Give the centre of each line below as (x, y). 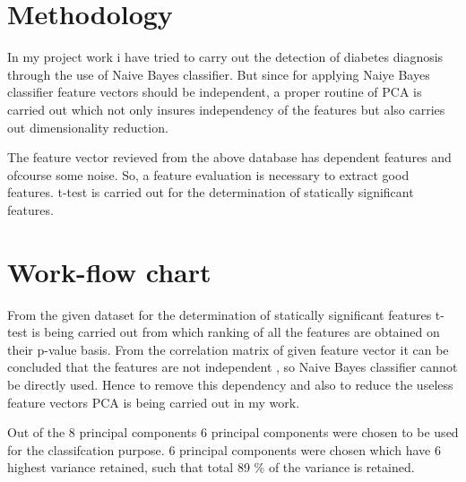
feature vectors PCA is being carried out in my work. (154, 402)
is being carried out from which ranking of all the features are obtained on (236, 332)
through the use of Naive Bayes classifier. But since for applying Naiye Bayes (219, 74)
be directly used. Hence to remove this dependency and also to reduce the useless (230, 384)
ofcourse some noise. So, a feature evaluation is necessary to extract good (208, 174)
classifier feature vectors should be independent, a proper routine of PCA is (215, 92)
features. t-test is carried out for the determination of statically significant (211, 192)
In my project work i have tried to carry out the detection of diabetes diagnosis (225, 57)
